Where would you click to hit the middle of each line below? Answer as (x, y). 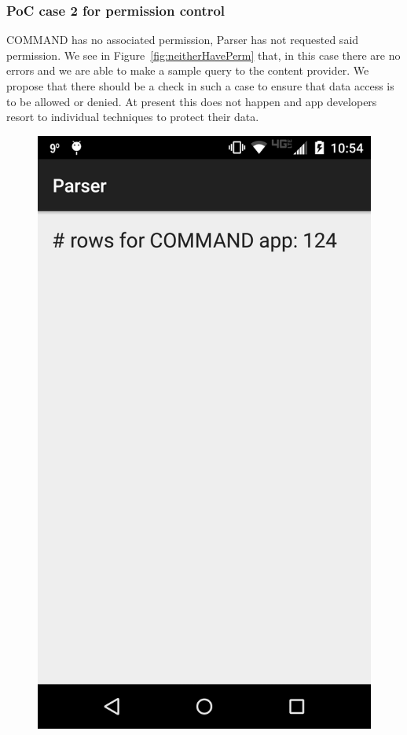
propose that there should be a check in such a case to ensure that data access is (200, 86)
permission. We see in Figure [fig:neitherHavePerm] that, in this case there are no (203, 55)
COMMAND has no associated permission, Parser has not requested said (183, 40)
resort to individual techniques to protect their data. (133, 117)
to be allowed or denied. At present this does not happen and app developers (192, 101)
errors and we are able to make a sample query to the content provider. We (188, 70)
